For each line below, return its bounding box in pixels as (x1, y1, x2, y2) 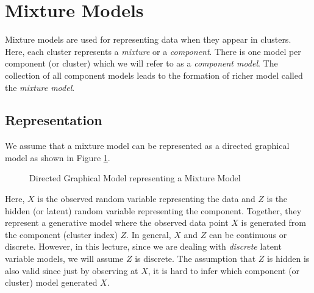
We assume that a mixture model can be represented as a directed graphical (5, 139, 290, 152)
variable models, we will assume (5, 252, 124, 265)
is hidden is (266, 252, 310, 265)
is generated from (241, 216, 306, 229)
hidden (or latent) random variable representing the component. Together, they (5, 204, 302, 217)
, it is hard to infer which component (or (148, 264, 300, 277)
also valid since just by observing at (5, 264, 138, 277)
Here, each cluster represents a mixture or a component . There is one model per (5, 45, 301, 57)
